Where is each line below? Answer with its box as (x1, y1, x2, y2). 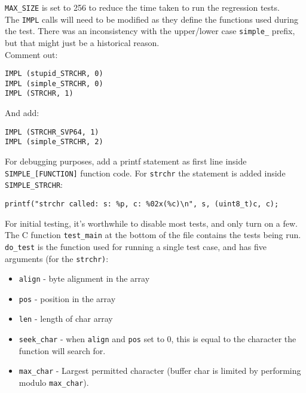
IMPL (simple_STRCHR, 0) (5, 79, 103, 88)
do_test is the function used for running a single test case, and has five (5, 240, 267, 252)
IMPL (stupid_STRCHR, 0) (5, 69, 103, 78)
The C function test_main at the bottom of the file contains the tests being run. (5, 229, 301, 241)
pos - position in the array (19, 292, 116, 304)
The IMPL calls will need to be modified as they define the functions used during (5, 13, 299, 25)
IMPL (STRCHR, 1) (5, 89, 74, 98)
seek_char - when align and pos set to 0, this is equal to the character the (19, 333, 296, 345)
